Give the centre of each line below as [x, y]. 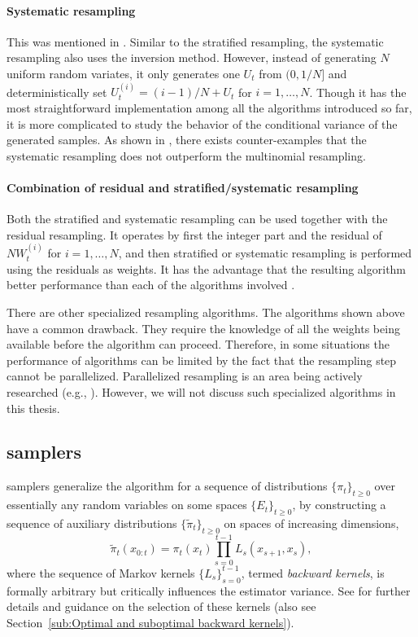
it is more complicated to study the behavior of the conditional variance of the [202, 123]
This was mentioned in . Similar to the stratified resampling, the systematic [195, 41]
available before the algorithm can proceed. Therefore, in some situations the [198, 344]
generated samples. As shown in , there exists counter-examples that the [187, 140]
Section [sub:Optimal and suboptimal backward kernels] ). [150, 622]
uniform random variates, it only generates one [123, 73]
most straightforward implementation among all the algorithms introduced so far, [209, 107]
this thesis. [33, 408]
